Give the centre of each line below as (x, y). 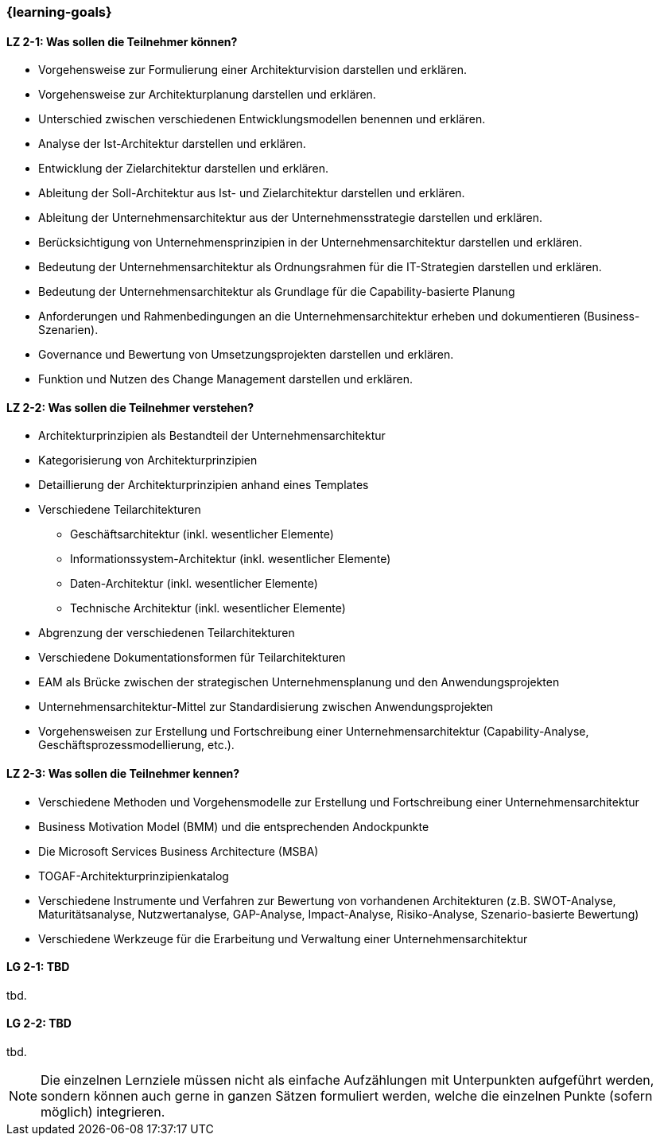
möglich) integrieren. (103, 1112)
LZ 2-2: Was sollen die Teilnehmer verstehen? (130, 407)
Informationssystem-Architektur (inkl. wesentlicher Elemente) (231, 559)
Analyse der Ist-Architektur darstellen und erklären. (172, 144)
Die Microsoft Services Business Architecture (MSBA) (179, 851)
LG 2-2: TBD (39, 1024)
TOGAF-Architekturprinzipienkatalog (134, 876)
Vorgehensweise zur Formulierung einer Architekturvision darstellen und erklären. (252, 70)
